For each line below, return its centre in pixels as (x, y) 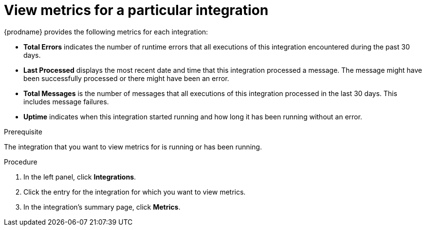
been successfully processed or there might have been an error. (126, 78)
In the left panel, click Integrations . (80, 177)
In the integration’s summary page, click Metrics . (102, 207)
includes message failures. (66, 101)
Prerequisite (23, 131)
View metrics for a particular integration (136, 10)
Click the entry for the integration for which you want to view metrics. (135, 192)
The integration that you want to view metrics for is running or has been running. (133, 147)
